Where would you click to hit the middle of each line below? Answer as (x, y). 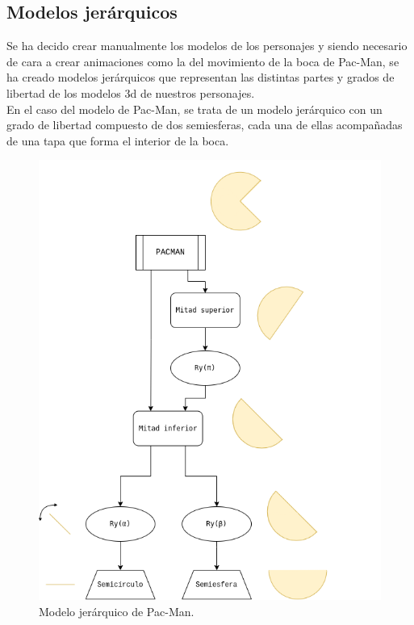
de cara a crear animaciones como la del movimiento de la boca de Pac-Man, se (203, 61)
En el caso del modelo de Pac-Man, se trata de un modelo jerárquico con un (194, 109)
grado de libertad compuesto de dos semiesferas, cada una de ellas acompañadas (205, 125)
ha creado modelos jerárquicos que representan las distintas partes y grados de (201, 77)
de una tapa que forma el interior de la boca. (118, 140)
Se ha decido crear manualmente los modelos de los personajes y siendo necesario (207, 46)
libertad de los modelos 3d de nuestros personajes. (131, 92)
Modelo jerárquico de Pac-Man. (117, 611)
